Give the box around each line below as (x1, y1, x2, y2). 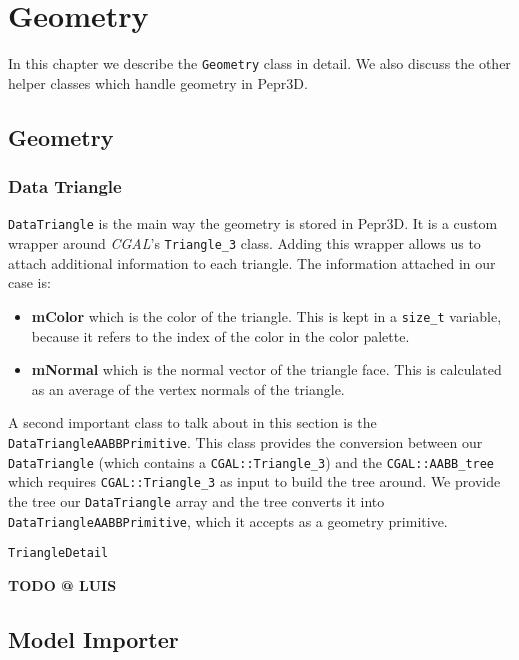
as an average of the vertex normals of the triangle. (31, 378, 345, 399)
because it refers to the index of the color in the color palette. (31, 325, 410, 346)
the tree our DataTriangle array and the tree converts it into (8, 490, 385, 511)
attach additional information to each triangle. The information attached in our (8, 252, 496, 273)
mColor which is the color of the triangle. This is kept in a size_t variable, (31, 305, 502, 326)
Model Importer (8, 623, 179, 654)
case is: (8, 272, 51, 293)
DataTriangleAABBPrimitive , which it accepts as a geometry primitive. (8, 510, 448, 531)
